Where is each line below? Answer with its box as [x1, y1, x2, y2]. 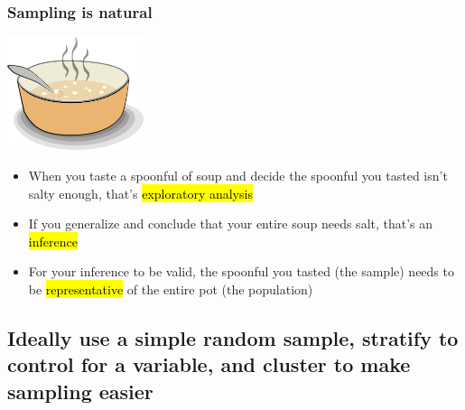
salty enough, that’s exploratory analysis [28, 183, 253, 202]
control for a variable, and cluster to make [7, 350, 411, 378]
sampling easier [7, 377, 153, 405]
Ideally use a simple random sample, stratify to [7, 323, 459, 351]
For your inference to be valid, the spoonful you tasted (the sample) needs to [28, 262, 454, 281]
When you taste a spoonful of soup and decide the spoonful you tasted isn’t [28, 166, 448, 185]
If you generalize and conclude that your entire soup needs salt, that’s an [28, 214, 433, 233]
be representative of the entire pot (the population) [28, 280, 313, 298]
